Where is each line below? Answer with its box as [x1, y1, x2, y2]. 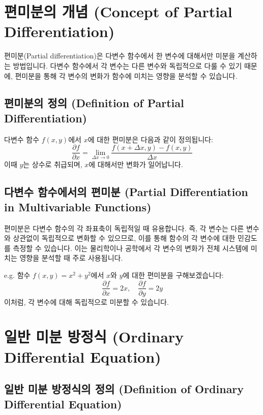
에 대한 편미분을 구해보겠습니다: [123, 269, 224, 280]
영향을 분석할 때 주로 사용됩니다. [19, 252, 123, 263]
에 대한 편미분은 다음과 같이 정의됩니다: [87, 134, 213, 144]
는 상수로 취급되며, [23, 159, 82, 170]
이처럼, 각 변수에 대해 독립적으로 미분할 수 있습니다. [4, 296, 169, 307]
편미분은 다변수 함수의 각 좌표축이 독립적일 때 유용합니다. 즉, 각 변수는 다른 [4, 222, 244, 233]
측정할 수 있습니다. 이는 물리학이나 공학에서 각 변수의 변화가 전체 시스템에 [13, 242, 249, 253]
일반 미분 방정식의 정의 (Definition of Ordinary [4, 381, 244, 397]
